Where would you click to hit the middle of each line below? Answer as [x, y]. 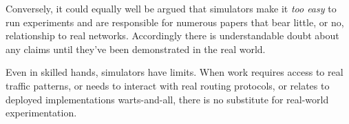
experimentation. [41, 113]
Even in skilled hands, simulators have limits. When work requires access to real [174, 72]
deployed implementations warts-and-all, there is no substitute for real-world [167, 99]
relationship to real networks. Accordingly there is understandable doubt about [172, 35]
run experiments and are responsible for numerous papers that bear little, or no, [175, 22]
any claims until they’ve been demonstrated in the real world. [136, 49]
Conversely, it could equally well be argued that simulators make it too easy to [171, 8]
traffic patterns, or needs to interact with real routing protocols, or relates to [168, 85]
